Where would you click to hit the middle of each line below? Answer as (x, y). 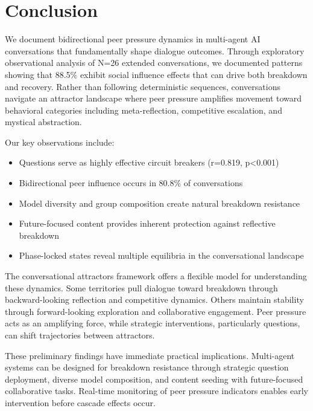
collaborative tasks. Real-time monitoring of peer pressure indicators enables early (156, 391)
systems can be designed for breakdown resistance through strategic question (147, 367)
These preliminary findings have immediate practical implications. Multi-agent (150, 355)
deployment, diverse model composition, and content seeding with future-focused (154, 379)
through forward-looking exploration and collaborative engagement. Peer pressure (156, 311)
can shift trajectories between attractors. (80, 335)
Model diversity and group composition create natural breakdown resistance (160, 203)
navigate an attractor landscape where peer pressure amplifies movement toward (153, 98)
